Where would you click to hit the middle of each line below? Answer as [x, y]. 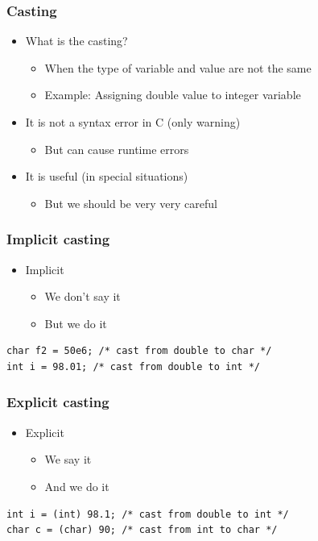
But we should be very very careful [131, 203]
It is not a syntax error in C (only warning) [133, 122]
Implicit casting [58, 239]
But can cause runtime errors [117, 149]
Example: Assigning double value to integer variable [173, 95]
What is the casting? [76, 41]
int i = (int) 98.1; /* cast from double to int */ [148, 514]
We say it [68, 459]
